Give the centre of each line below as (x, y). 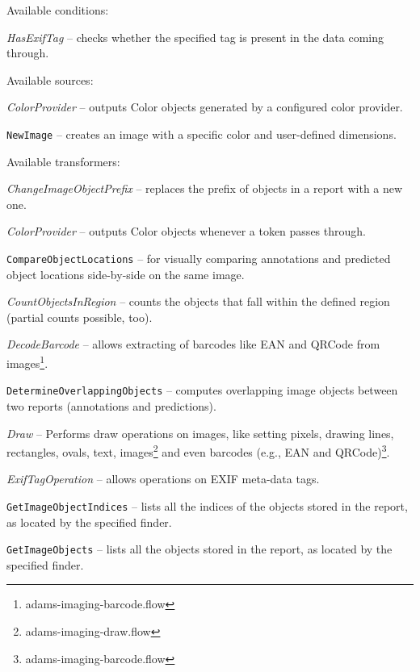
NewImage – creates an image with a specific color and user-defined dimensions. (202, 134)
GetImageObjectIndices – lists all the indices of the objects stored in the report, (207, 505)
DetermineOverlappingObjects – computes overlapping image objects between (202, 390)
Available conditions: (58, 10)
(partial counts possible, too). (80, 317)
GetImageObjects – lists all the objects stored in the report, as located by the (199, 549)
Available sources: (50, 79)
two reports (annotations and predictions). (111, 405)
